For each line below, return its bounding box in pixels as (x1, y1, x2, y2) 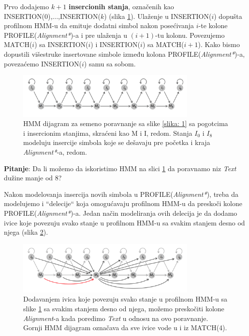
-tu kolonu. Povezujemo (155, 30, 225, 40)
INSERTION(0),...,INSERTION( (4, 11, 101, 21)
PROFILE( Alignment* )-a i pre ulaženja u (4, 30, 127, 40)
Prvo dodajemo (4, 1, 49, 11)
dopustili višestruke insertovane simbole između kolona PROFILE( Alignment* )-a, (4, 48, 245, 59)
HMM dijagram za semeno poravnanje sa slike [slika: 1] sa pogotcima (23, 118, 228, 128)
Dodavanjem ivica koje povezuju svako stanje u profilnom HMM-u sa (23, 294, 228, 304)
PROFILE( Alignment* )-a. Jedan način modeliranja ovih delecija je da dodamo (4, 208, 237, 218)
